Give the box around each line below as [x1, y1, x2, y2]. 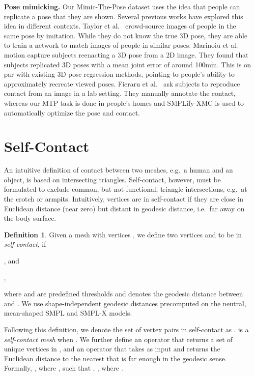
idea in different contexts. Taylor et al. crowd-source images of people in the [4, 21, 236, 31]
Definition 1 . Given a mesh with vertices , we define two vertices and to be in [4, 229, 242, 239]
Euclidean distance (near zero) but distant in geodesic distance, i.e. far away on [4, 203, 245, 213]
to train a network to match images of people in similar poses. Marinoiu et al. [4, 40, 238, 50]
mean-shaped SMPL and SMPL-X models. [4, 308, 132, 318]
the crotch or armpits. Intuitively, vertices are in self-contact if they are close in [4, 194, 244, 204]
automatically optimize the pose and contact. [4, 107, 140, 117]
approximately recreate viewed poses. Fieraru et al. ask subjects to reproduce [4, 78, 240, 88]
